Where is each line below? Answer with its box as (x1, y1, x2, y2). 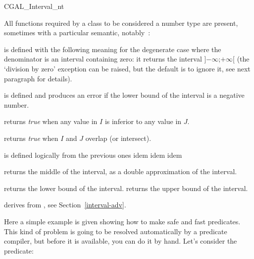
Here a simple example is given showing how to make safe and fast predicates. (4, 216, 241, 226)
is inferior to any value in (104, 116, 182, 127)
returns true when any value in (4, 116, 98, 127)
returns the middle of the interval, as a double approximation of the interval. (4, 166, 237, 177)
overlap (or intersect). (85, 132, 152, 143)
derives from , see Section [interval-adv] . (4, 199, 126, 210)
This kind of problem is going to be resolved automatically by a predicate (4, 226, 227, 236)
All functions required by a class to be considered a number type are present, (4, 17, 238, 28)
